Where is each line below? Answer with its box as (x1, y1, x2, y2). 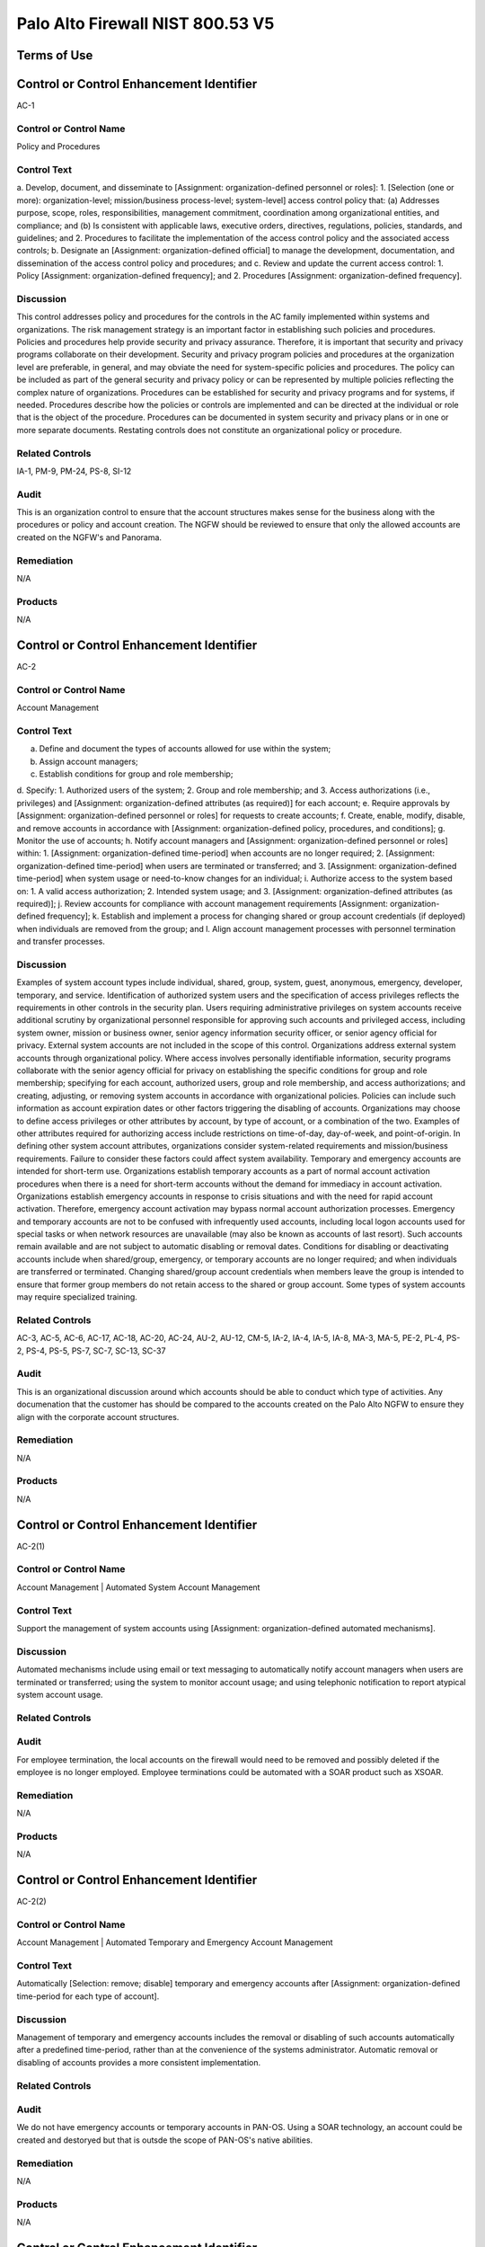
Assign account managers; (39, 756, 138, 767)
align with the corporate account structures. (16, 1411, 180, 1422)
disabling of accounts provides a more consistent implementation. (16, 2056, 260, 2067)
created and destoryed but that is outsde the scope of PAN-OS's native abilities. (16, 2135, 313, 2145)
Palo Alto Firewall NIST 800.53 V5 (16, 13, 275, 33)
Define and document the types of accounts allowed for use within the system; (39, 743, 331, 754)
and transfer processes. (16, 936, 105, 947)
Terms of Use (16, 48, 93, 63)
